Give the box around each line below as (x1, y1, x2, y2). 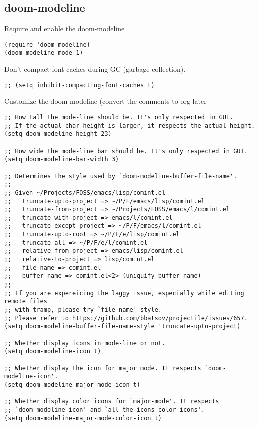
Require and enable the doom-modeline (4, 23, 125, 34)
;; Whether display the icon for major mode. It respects (4, 364, 201, 372)
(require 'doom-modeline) (4, 41, 90, 48)
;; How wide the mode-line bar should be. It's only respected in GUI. (4, 147, 248, 155)
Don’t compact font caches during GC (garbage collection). (4, 64, 186, 74)
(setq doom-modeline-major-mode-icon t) (4, 381, 141, 388)
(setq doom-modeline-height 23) (4, 130, 112, 138)
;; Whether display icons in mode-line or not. (4, 339, 166, 347)
